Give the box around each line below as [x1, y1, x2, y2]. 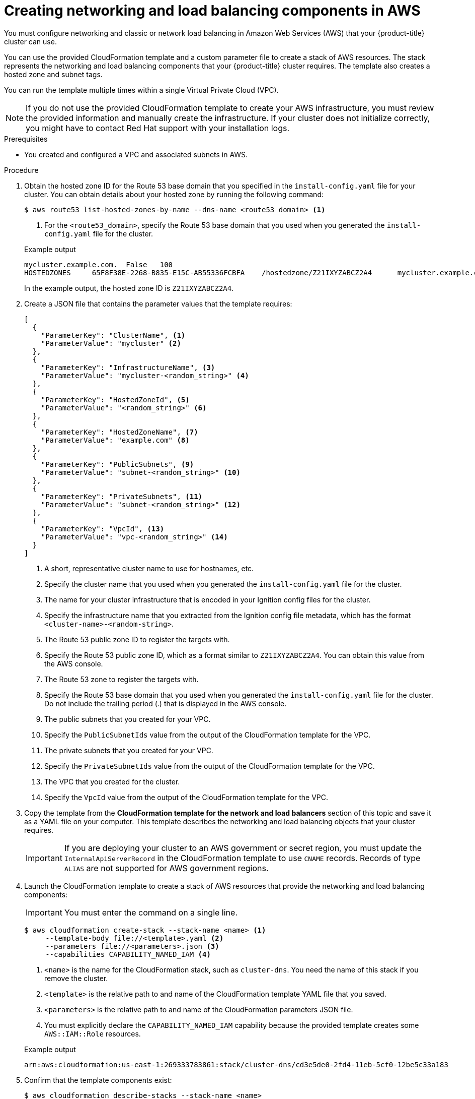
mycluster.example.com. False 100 [24, 260, 173, 269]
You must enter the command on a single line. [64, 907, 238, 918]
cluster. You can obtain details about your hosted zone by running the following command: [24, 190, 324, 199]
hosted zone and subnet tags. [4, 70, 103, 79]
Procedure [4, 165, 39, 174]
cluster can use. [4, 37, 57, 46]
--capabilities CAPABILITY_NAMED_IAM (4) [45, 950, 211, 958]
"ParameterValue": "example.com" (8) [41, 436, 190, 444]
